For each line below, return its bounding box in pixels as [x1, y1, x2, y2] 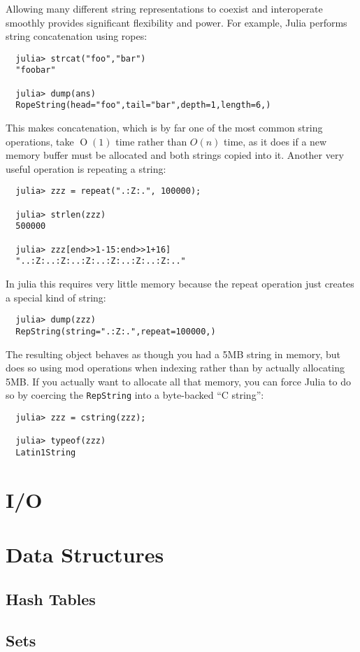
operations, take [6, 134, 74, 148]
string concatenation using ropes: [6, 29, 147, 43]
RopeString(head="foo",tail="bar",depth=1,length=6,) [15, 100, 271, 111]
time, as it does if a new [224, 134, 327, 148]
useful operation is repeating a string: [6, 161, 166, 176]
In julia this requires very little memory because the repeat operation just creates [6, 276, 354, 291]
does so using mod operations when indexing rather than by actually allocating [6, 360, 345, 375]
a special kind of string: [6, 290, 106, 304]
